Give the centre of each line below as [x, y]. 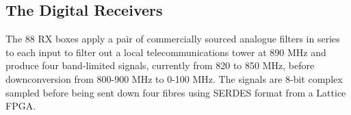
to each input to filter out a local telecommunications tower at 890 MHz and [166, 52]
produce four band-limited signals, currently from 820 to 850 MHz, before [160, 65]
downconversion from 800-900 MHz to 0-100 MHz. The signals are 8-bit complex [174, 78]
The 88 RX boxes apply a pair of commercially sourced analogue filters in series [173, 39]
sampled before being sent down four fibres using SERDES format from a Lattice [176, 92]
